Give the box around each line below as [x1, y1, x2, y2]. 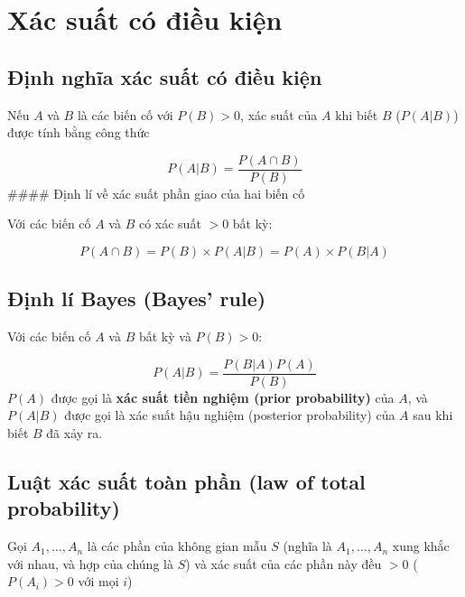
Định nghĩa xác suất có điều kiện [7, 62, 322, 90]
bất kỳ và [138, 327, 191, 346]
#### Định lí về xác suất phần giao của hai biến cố [7, 183, 305, 202]
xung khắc [392, 536, 450, 555]
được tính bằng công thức [7, 123, 150, 142]
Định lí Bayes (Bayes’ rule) [7, 285, 266, 312]
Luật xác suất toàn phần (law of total [7, 468, 366, 496]
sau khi [413, 406, 453, 424]
